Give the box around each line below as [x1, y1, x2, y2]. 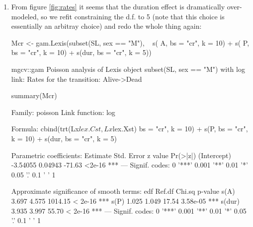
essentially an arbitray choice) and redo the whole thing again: [11, 21, 202, 31]
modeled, [11, 11, 39, 21]
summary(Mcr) [11, 90, 57, 101]
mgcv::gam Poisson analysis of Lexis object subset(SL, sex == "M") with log [11, 63, 245, 74]
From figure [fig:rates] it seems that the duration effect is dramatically [11, 1, 225, 11]
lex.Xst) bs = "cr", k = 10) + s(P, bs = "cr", [112, 123, 248, 134]
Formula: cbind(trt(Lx [11, 123, 79, 134]
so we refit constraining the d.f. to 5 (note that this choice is [41, 11, 225, 21]
